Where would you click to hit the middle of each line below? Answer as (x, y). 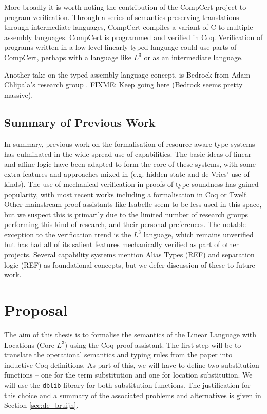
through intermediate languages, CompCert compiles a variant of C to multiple (129, 27)
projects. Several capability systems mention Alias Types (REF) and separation (129, 255)
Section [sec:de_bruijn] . (41, 405)
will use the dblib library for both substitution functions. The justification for (127, 384)
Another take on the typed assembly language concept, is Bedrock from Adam (127, 74)
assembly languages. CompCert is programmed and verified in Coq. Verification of (133, 37)
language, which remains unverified (198, 234)
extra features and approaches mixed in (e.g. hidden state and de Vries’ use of (127, 174)
